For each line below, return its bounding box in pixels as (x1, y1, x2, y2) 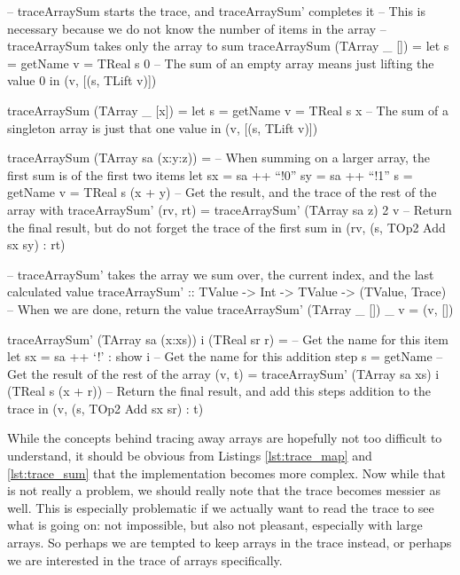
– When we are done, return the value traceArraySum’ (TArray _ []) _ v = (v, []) (7, 299, 454, 318)
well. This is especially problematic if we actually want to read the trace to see (7, 498, 434, 516)
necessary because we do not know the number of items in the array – (7, 19, 386, 37)
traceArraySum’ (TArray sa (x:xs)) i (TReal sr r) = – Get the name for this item (7, 329, 448, 348)
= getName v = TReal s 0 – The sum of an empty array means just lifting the (7, 53, 434, 72)
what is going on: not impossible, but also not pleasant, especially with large (7, 516, 423, 534)
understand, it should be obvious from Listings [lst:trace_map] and (7, 446, 372, 465)
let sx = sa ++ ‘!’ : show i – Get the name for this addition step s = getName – (7, 347, 443, 366)
